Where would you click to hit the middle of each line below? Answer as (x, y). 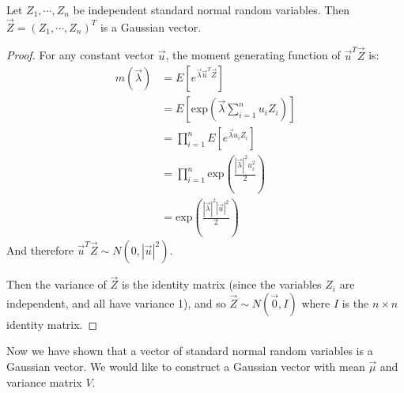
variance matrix (44, 382)
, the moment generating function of (253, 55)
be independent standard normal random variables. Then (211, 9)
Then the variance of (57, 284)
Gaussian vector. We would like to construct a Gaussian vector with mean (186, 366)
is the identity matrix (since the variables (221, 284)
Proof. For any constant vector (80, 55)
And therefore (40, 250)
